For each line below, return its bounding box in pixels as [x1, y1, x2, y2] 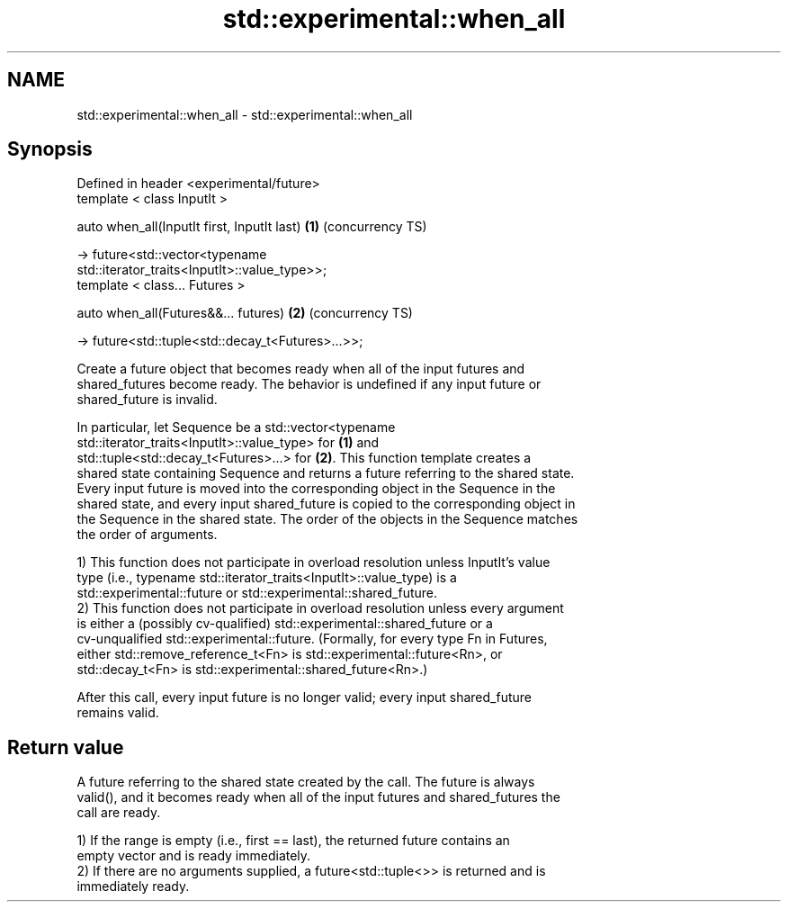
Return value [7, 735, 124, 759]
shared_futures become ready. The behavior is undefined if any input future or [76, 376, 542, 392]
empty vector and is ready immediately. [76, 848, 311, 864]
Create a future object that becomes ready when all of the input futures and [76, 361, 525, 377]
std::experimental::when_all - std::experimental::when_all [76, 106, 413, 122]
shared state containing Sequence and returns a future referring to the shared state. [76, 465, 575, 481]
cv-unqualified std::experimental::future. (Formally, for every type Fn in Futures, [76, 631, 548, 647]
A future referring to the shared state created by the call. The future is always [76, 774, 535, 790]
